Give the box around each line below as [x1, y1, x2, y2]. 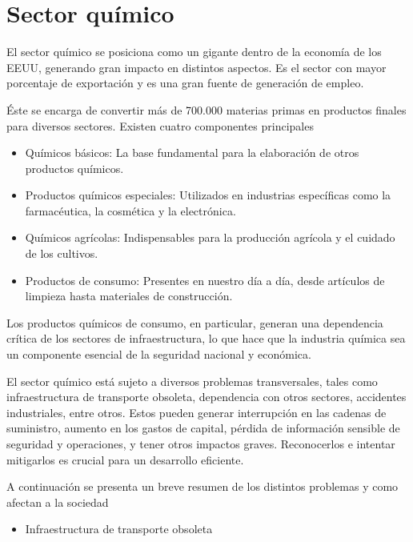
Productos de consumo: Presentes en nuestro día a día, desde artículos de [25, 271, 385, 288]
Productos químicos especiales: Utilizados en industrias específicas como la [25, 187, 391, 203]
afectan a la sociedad [6, 493, 109, 510]
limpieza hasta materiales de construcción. [25, 287, 233, 304]
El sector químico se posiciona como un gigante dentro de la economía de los [6, 43, 382, 60]
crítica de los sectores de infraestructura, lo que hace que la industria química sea [6, 330, 406, 347]
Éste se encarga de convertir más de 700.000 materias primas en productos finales [6, 101, 407, 118]
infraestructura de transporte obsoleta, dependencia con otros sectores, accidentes [6, 388, 407, 405]
